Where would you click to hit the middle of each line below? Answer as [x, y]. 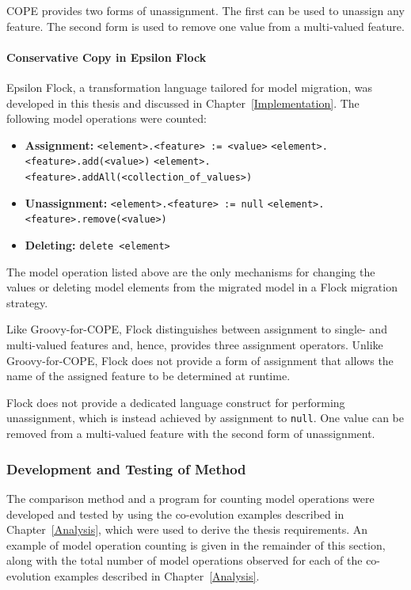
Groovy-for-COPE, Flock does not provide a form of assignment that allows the [200, 360]
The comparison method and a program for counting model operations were [190, 498]
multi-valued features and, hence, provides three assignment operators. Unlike [195, 345]
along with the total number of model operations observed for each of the [185, 560]
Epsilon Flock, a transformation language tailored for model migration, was [190, 87]
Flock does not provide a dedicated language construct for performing [176, 402]
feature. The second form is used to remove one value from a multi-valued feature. [205, 26]
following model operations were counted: [107, 118]
